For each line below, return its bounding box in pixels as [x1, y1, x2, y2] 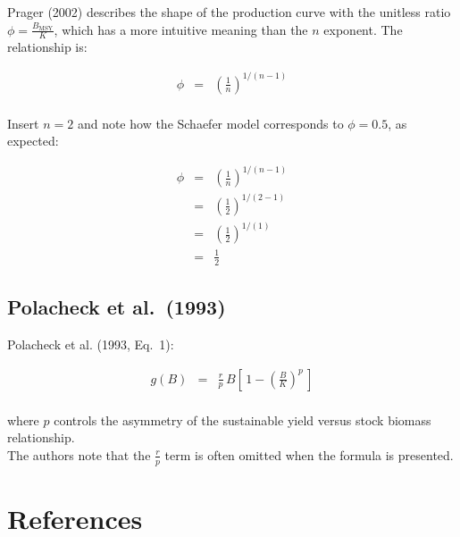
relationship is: [7, 38, 88, 56]
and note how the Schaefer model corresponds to [77, 113, 344, 132]
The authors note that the [7, 445, 151, 464]
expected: [7, 131, 59, 150]
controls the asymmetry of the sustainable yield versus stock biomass [54, 410, 431, 429]
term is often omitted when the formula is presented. [164, 445, 454, 464]
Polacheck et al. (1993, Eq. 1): [7, 334, 174, 353]
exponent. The [323, 20, 403, 38]
